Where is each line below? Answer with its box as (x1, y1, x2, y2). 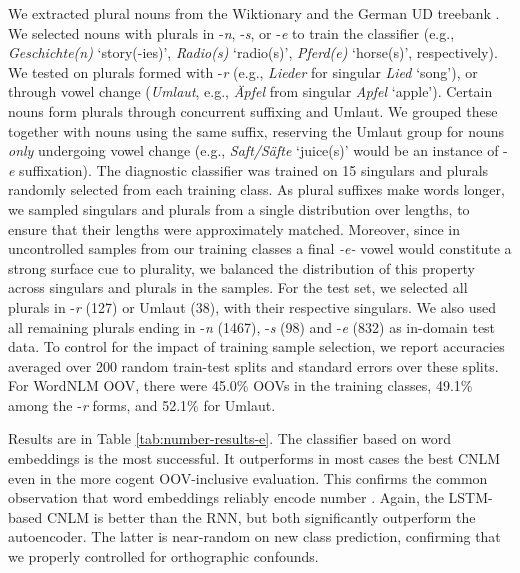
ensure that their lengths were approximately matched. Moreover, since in (8, 218, 460, 239)
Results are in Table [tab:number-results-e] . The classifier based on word (8, 428, 452, 449)
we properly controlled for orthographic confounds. (8, 546, 319, 567)
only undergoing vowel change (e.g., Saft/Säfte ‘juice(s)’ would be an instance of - (8, 140, 508, 161)
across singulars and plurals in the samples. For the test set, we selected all (8, 277, 468, 298)
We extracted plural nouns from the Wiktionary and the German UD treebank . (8, 3, 500, 23)
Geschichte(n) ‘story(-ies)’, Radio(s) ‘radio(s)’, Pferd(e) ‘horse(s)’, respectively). (8, 42, 498, 63)
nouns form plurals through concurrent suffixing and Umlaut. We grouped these (8, 100, 498, 121)
